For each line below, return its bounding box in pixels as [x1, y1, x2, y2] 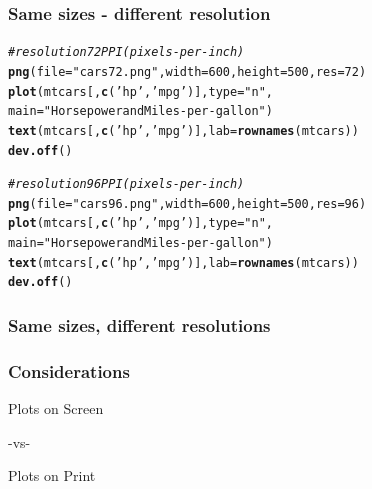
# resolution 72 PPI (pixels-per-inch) [8, 45, 245, 60]
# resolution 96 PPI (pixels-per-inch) [8, 177, 245, 192]
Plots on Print [8, 465, 96, 486]
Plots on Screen [8, 398, 104, 419]
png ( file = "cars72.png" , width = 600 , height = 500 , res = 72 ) [8, 64, 367, 79]
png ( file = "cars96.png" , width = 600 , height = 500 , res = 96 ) [8, 196, 367, 211]
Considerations [8, 358, 130, 383]
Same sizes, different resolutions [8, 313, 271, 338]
